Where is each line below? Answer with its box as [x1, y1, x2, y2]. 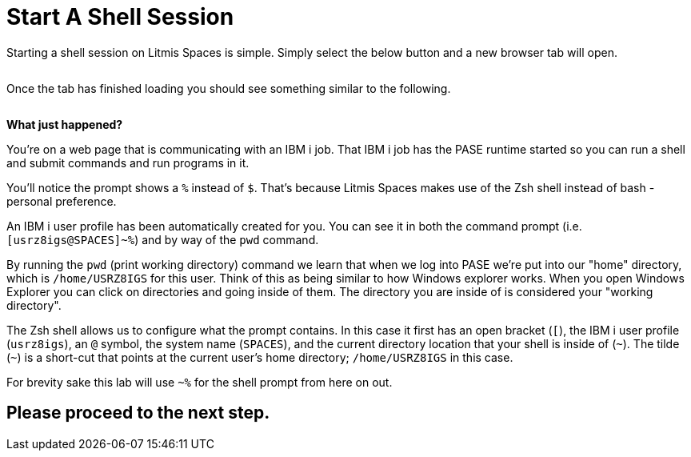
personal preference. [6, 194, 117, 208]
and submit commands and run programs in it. [6, 155, 250, 170]
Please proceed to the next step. [6, 403, 270, 423]
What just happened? [6, 117, 123, 131]
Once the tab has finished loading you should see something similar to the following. [6, 81, 451, 95]
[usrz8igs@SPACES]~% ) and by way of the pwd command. [6, 232, 319, 247]
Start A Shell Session [6, 3, 234, 30]
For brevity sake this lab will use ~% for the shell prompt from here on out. [6, 375, 393, 389]
